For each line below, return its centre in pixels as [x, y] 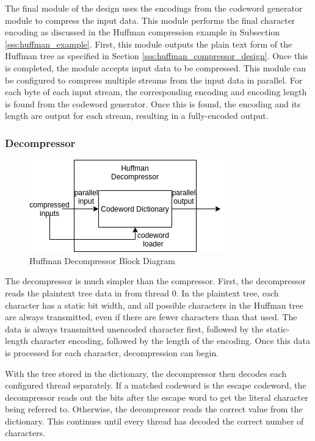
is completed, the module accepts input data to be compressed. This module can [156, 67]
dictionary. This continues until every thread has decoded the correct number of [154, 421]
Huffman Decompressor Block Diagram [102, 260]
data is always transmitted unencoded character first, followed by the [134, 328]
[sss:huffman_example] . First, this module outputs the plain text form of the [149, 44]
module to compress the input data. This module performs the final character [150, 20]
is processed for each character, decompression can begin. [112, 352]
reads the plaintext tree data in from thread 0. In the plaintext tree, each [142, 292]
